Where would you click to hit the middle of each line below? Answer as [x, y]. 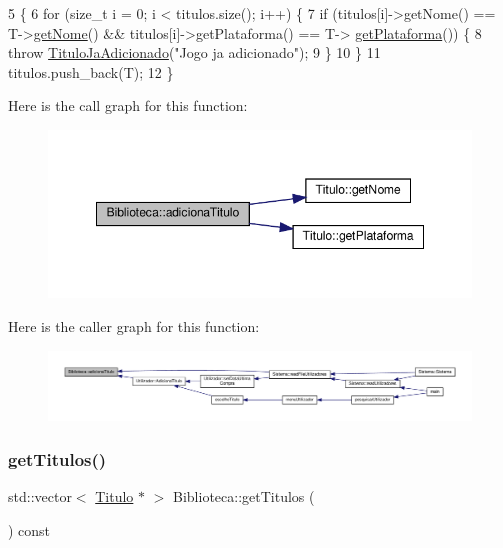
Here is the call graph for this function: [128, 105]
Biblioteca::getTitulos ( [244, 496]
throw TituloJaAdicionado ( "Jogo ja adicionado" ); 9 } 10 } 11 [194, 52]
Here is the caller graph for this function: [134, 325]
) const [29, 529]
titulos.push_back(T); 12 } [91, 71]
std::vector [40, 496]
